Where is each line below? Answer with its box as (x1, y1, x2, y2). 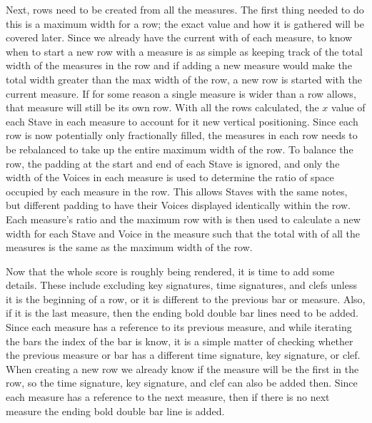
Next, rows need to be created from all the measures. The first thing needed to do (6, 2, 364, 16)
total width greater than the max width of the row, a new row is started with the (6, 71, 362, 86)
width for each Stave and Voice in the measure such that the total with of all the (6, 225, 361, 240)
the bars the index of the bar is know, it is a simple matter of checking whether (6, 333, 353, 348)
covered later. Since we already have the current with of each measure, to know (6, 30, 353, 45)
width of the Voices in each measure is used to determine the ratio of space (6, 170, 334, 185)
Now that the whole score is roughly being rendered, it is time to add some (6, 263, 335, 278)
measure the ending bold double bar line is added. (6, 403, 225, 418)
